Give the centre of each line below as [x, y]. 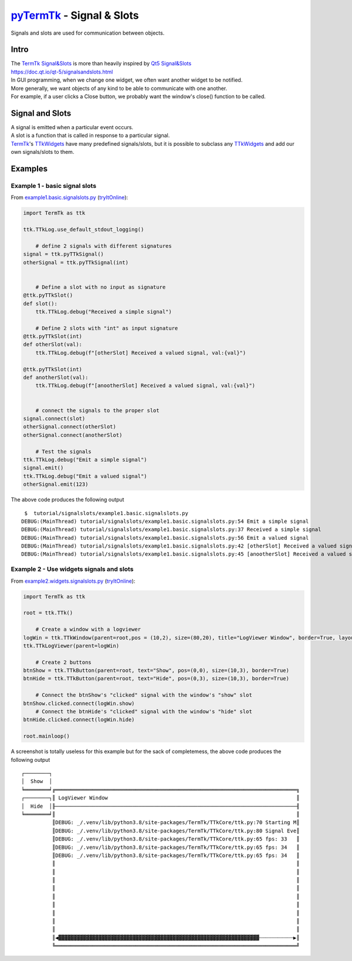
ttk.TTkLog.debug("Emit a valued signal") [85, 476]
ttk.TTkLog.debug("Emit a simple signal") [85, 459]
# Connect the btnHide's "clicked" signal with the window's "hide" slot [144, 712]
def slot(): [40, 303]
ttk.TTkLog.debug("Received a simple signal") [104, 312]
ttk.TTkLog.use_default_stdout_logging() [84, 230]
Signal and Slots [41, 113]
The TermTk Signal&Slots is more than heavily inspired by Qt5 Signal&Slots [101, 63]
